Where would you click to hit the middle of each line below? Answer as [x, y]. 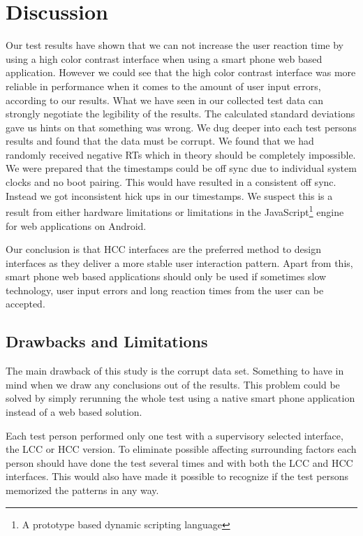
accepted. [25, 304]
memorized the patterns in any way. [82, 490]
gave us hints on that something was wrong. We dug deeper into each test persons [181, 127]
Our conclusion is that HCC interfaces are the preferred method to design [164, 249]
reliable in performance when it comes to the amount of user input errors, [163, 86]
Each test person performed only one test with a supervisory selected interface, [175, 435]
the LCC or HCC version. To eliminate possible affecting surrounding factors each [181, 449]
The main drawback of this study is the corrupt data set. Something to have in [175, 371]
